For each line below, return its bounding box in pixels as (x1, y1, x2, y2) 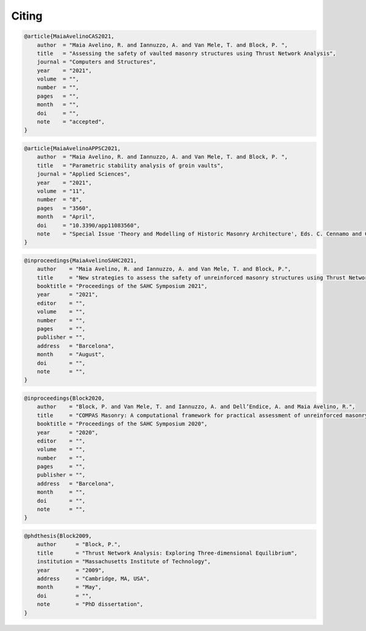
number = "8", (37, 196, 82, 203)
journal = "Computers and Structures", (37, 59, 157, 65)
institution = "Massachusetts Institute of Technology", (37, 558, 211, 565)
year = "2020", (37, 429, 99, 436)
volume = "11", (37, 187, 85, 195)
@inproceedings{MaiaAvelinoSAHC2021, (24, 257, 137, 264)
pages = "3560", (37, 204, 92, 212)
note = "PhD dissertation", (37, 601, 143, 608)
